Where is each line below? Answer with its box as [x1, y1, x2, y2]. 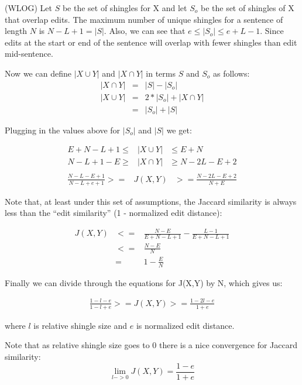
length [5, 25, 28, 37]
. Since [260, 25, 284, 37]
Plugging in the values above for [5, 123, 121, 136]
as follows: [212, 67, 250, 79]
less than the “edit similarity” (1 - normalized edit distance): [5, 207, 222, 219]
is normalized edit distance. [136, 319, 235, 331]
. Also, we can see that [104, 25, 186, 37]
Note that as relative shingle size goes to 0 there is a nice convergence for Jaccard [5, 339, 298, 351]
